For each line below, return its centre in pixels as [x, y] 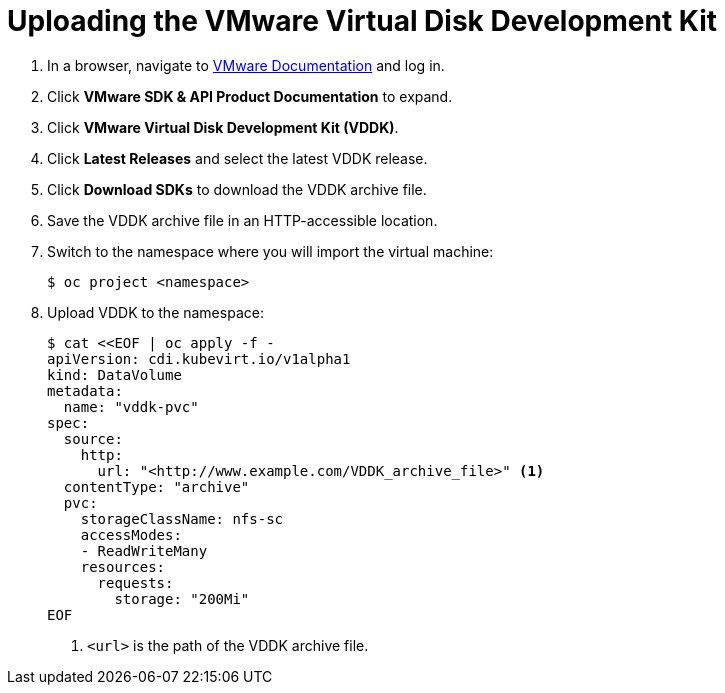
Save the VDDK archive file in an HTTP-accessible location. [242, 220]
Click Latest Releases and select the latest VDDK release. [237, 158]
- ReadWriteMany [144, 550]
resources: [123, 566]
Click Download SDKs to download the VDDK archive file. [237, 189]
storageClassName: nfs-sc [182, 518]
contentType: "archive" [156, 486]
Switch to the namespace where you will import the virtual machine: [270, 251]
